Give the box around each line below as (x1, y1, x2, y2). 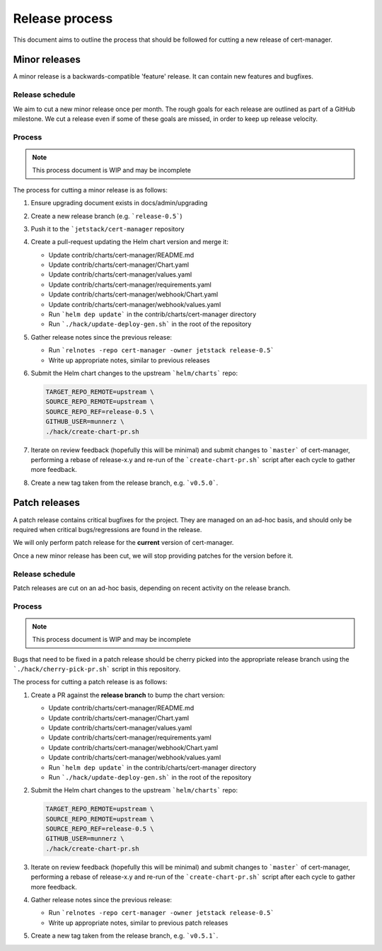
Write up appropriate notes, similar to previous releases (48, 356, 210, 364)
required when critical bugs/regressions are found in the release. (13, 525, 202, 534)
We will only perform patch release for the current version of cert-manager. (13, 538, 234, 547)
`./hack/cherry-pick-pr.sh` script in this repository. (13, 665, 181, 674)
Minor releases (13, 54, 81, 66)
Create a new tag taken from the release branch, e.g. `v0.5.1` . (30, 931, 219, 940)
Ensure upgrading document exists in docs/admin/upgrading (30, 199, 208, 207)
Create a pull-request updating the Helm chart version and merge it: (30, 238, 229, 246)
